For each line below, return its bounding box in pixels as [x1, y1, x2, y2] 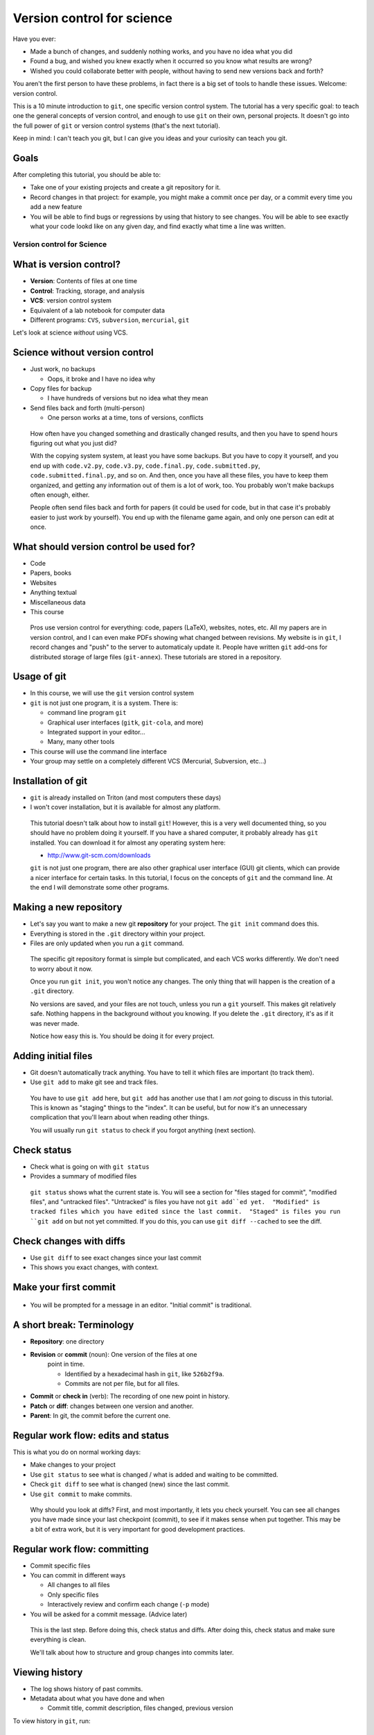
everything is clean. [30, 1635, 87, 1644]
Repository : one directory [30, 1337, 105, 1346]
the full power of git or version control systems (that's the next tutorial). [12, 121, 221, 130]
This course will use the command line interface [30, 747, 168, 756]
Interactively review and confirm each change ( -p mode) [47, 1600, 210, 1609]
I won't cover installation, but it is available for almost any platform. [30, 803, 221, 811]
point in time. [47, 1360, 85, 1369]
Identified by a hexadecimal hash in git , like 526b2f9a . [64, 1369, 224, 1378]
